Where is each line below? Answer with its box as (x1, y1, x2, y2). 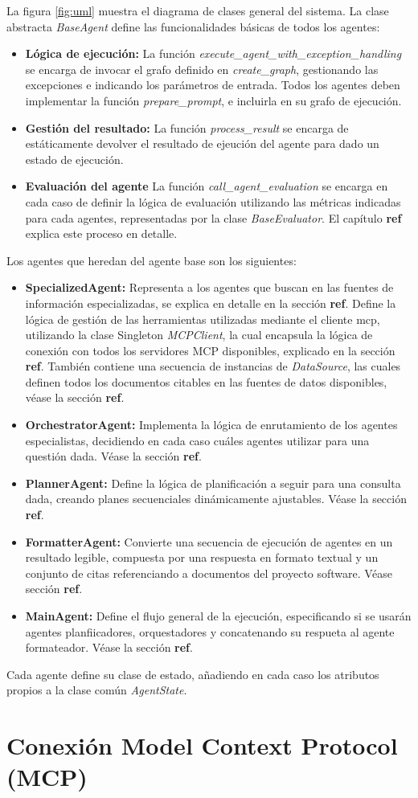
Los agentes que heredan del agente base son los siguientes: (6, 252, 297, 268)
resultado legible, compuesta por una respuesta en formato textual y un (25, 549, 379, 566)
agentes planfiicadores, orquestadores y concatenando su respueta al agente (25, 623, 395, 640)
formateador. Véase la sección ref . (25, 639, 193, 656)
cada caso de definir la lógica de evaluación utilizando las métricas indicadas (25, 193, 401, 210)
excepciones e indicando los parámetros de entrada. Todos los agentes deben (25, 76, 400, 93)
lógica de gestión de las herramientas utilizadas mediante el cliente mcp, (25, 310, 380, 327)
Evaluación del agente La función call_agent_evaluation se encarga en (25, 178, 388, 194)
